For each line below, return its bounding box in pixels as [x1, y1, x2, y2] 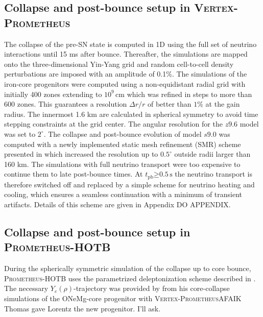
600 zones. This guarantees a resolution [4, 99, 127, 109]
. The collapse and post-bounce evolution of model [43, 128, 202, 139]
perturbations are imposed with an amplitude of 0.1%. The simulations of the [4, 68, 247, 79]
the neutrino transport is [175, 168, 252, 179]
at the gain [205, 99, 240, 109]
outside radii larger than [174, 149, 251, 159]
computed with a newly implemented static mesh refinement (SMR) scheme [4, 138, 241, 149]
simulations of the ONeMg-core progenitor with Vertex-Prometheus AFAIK [4, 292, 242, 303]
